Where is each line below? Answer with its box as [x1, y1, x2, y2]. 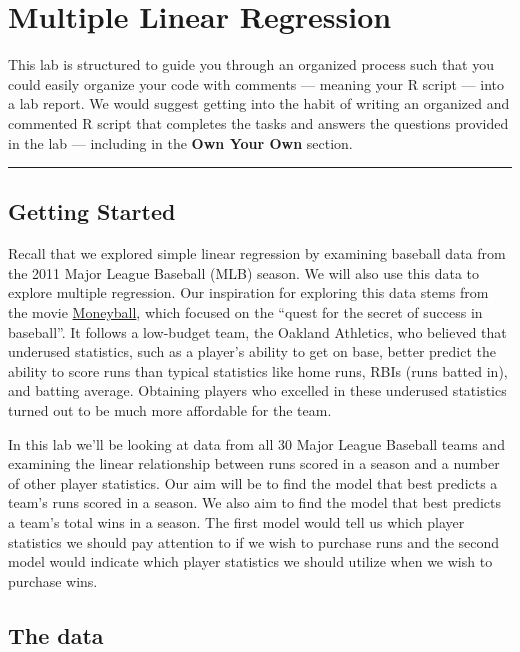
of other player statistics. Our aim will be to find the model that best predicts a [8, 472, 498, 493]
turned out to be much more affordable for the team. [8, 400, 332, 421]
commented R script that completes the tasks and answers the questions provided [8, 112, 509, 133]
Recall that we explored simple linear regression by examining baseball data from [8, 243, 506, 264]
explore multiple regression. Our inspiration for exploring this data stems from [8, 282, 489, 303]
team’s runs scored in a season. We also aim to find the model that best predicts [8, 492, 502, 513]
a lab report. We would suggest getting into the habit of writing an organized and [8, 93, 510, 114]
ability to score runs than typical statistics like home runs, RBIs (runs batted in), [8, 360, 508, 381]
